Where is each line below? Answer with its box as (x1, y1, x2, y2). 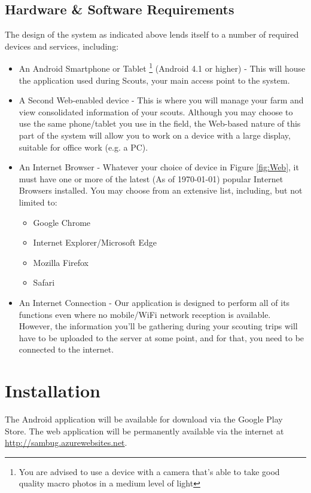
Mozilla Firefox (33, 256, 89, 268)
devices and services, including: (5, 39, 119, 52)
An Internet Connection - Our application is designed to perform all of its (19, 296, 290, 308)
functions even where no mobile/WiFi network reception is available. (19, 308, 271, 320)
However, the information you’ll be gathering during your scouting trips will (19, 320, 298, 332)
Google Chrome (33, 216, 91, 228)
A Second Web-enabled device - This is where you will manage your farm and (19, 94, 304, 106)
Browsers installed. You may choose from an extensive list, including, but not (19, 184, 303, 197)
